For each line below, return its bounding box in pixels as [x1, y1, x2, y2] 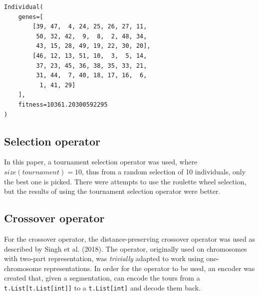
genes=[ [18, 13, 43, 20]
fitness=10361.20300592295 [18, 101, 108, 108]
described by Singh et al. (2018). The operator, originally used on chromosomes [4, 243, 247, 254]
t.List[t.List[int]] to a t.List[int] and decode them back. [4, 282, 201, 293]
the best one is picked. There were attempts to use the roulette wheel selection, [4, 176, 247, 186]
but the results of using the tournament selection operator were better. [4, 186, 221, 196]
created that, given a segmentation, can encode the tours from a [4, 273, 200, 283]
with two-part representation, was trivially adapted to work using [4, 253, 204, 264]
